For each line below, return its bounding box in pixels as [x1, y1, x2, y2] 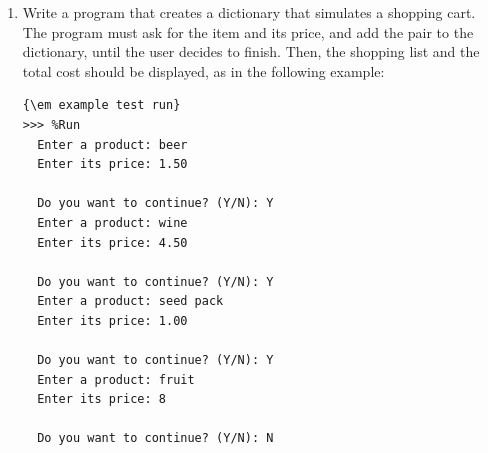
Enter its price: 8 [37, 392, 166, 407]
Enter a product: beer [37, 137, 188, 152]
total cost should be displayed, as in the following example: [22, 60, 385, 81]
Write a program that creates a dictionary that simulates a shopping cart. [22, 2, 476, 22]
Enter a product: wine [37, 215, 188, 230]
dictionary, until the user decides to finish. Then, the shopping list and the [22, 41, 480, 62]
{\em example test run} [22, 98, 181, 113]
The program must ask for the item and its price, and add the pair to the [22, 21, 474, 42]
